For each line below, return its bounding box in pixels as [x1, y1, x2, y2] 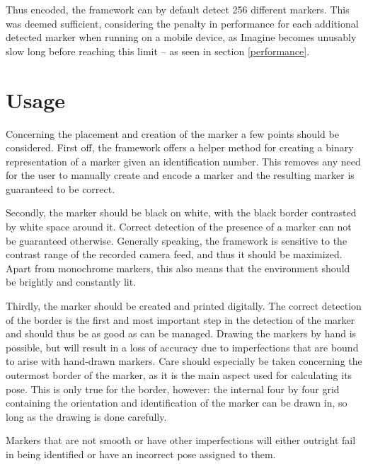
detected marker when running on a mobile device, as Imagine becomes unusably [6, 30, 357, 45]
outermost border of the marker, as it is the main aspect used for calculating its [6, 368, 352, 382]
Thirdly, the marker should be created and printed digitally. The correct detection [6, 298, 362, 313]
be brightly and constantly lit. [6, 274, 137, 289]
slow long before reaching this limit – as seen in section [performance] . [6, 43, 310, 58]
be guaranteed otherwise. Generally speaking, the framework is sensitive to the [6, 233, 347, 247]
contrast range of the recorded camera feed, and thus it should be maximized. [6, 247, 343, 262]
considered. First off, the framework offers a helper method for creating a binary [6, 140, 354, 155]
